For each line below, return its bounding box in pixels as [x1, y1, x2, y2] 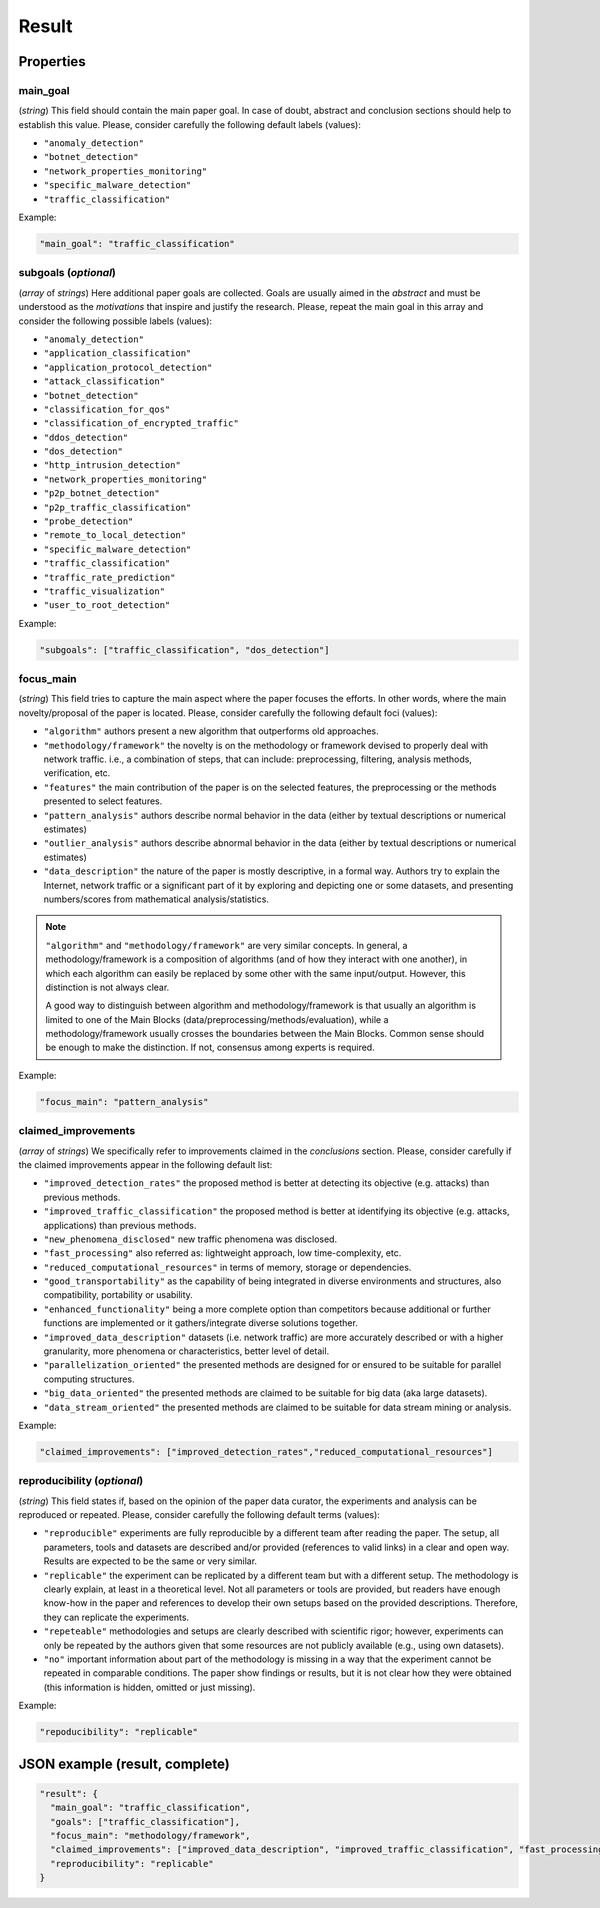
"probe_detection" [43, 516, 134, 527]
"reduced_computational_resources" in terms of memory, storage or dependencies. [43, 1261, 412, 1273]
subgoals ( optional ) [18, 266, 117, 280]
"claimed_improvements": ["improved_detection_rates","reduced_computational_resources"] [39, 1446, 494, 1457]
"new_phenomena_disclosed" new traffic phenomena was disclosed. [43, 1233, 338, 1245]
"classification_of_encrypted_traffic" [43, 418, 239, 429]
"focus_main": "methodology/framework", [50, 1830, 251, 1841]
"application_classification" [43, 348, 192, 359]
